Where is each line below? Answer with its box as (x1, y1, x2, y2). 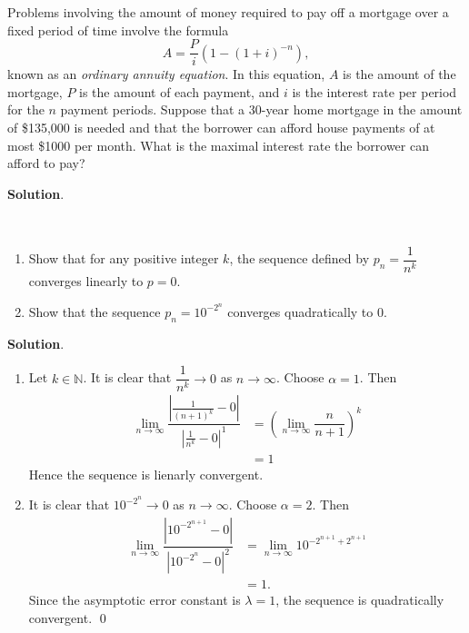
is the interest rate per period (292, 82, 457, 101)
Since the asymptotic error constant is (28, 590, 241, 609)
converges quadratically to (227, 302, 374, 321)
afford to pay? (7, 153, 85, 173)
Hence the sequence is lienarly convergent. (28, 464, 264, 483)
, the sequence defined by (229, 249, 370, 268)
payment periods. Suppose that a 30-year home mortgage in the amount (60, 100, 463, 119)
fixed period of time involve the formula (7, 20, 229, 39)
